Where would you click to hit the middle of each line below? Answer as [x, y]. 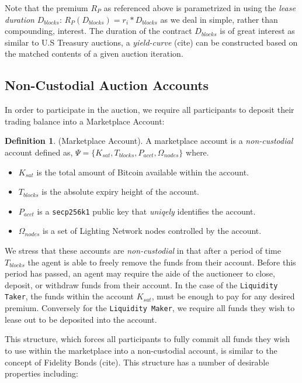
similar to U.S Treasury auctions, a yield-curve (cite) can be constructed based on [151, 42]
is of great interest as [257, 31]
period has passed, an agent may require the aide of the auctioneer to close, [140, 273]
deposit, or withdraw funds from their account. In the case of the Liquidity [141, 284]
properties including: [41, 373]
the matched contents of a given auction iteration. [94, 54]
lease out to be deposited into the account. [81, 319]
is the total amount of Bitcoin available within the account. [143, 172]
